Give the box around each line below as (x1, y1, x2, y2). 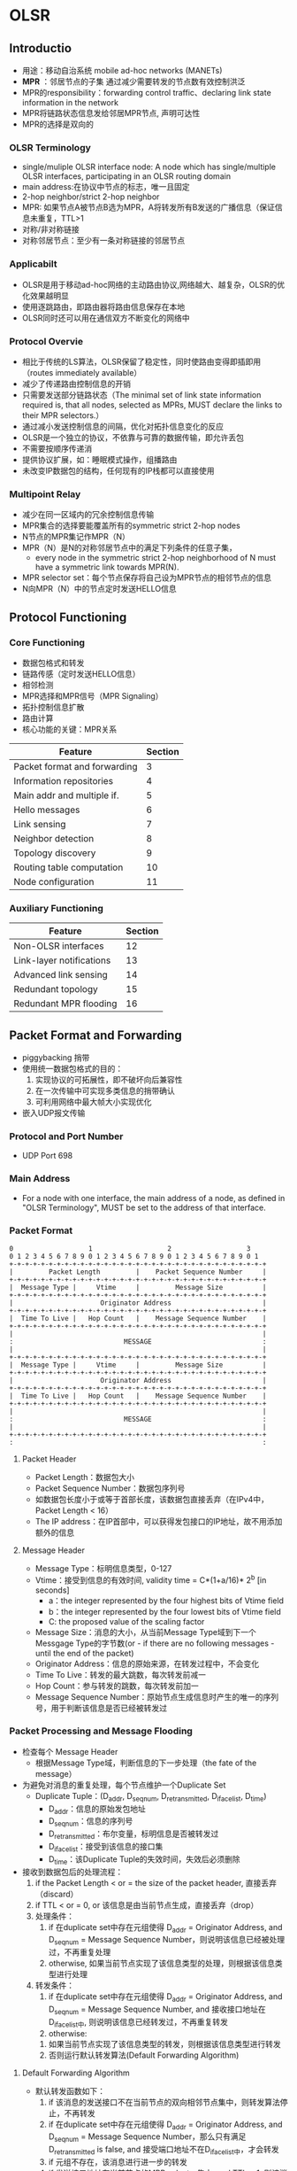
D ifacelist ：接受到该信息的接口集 (48, 1841, 164, 1854)
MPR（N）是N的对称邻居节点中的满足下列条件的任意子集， (21, 542, 237, 554)
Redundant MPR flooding (13, 997, 118, 1010)
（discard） (34, 1888, 79, 1899)
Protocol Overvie (9, 335, 84, 347)
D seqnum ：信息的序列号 (48, 1816, 133, 1829)
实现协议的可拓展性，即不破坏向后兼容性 (34, 1074, 183, 1085)
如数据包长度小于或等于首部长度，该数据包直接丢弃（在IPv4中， (34, 1493, 270, 1504)
